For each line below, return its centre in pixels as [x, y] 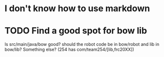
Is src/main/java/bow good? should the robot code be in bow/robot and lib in [82, 44]
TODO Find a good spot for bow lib [76, 31]
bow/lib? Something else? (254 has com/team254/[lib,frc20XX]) [69, 50]
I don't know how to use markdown [77, 9]
